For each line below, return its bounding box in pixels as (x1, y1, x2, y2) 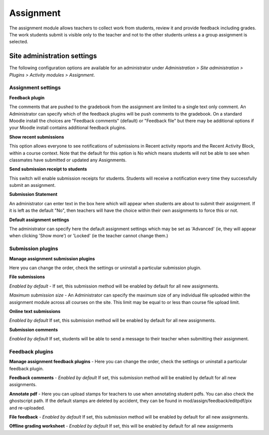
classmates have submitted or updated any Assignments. (9, 157, 127, 163)
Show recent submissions (9, 134, 64, 140)
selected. (9, 39, 28, 45)
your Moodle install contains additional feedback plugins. (9, 125, 127, 131)
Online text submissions (9, 308, 61, 314)
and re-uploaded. (9, 405, 45, 411)
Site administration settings (9, 52, 97, 60)
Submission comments (9, 326, 58, 332)
